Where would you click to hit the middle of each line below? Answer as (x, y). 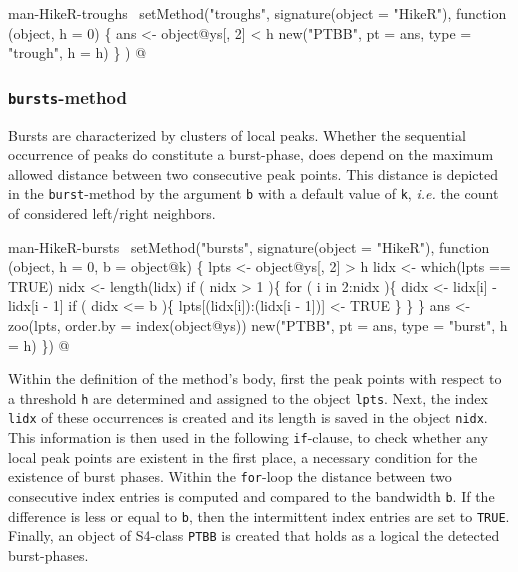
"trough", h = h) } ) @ (77, 52)
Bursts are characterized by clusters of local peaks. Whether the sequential (237, 134)
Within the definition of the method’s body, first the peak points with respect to (255, 378)
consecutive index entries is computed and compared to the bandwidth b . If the (251, 495)
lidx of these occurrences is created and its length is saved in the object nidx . (248, 417)
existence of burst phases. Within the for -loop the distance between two (230, 476)
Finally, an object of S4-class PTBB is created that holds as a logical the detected (254, 535)
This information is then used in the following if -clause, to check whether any (248, 437)
